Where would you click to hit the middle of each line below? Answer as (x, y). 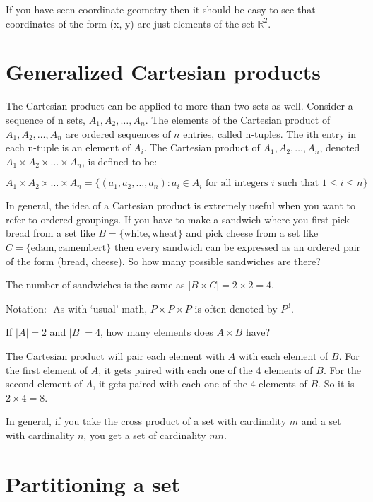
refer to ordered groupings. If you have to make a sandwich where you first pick (178, 219)
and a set (321, 421)
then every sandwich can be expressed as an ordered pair (237, 247)
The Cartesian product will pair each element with (116, 356)
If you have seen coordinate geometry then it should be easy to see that (161, 9)
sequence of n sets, (46, 119)
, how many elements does (156, 332)
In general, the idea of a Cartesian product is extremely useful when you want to (181, 205)
